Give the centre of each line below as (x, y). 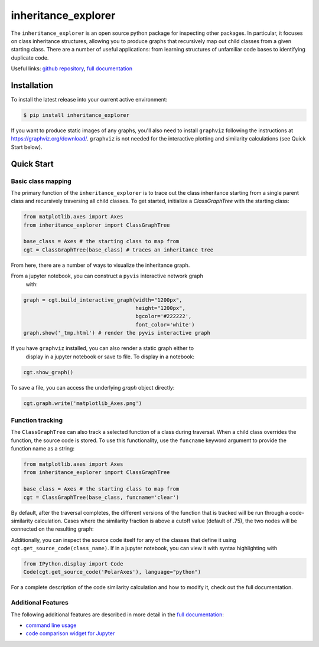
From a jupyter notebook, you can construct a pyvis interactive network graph (107, 276)
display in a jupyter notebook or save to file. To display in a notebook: (110, 357)
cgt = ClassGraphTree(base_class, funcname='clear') (101, 497)
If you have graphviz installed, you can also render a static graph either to (102, 348)
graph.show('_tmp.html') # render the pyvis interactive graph (117, 333)
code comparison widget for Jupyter (70, 633)
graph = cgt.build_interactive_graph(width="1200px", (103, 300)
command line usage (51, 625)
